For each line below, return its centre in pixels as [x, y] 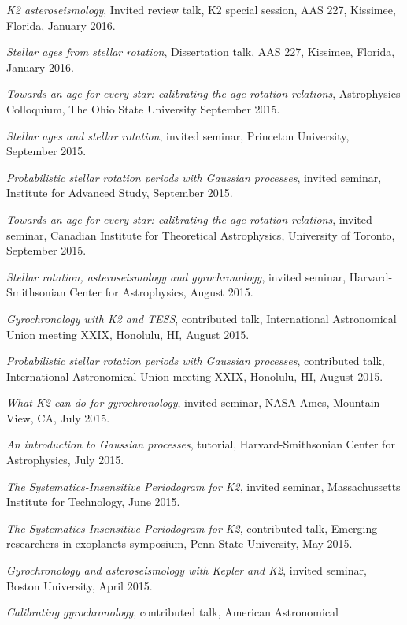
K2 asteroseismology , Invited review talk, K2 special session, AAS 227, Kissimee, [201, 9]
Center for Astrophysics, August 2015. [161, 292]
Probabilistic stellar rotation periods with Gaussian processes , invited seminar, [194, 177]
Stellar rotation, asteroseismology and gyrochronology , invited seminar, [176, 276]
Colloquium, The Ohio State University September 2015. [143, 108]
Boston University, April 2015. [80, 585]
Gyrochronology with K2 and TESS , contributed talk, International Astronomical [202, 318]
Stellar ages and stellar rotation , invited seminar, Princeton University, [178, 135]
